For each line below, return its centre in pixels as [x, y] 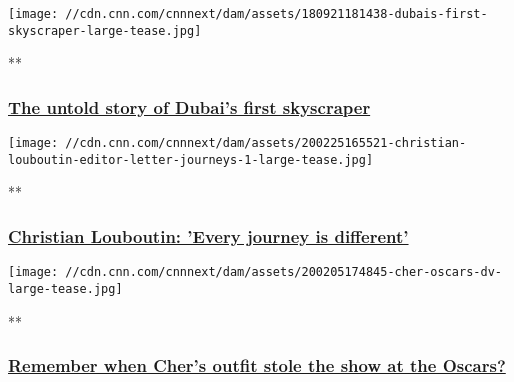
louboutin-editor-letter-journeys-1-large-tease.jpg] [191, 159]
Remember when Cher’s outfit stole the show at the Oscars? [257, 365]
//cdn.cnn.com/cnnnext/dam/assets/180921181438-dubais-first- [276, 14]
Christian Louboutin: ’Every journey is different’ [208, 235]
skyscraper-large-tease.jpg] [105, 30]
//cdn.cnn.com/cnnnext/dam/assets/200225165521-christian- [266, 143]
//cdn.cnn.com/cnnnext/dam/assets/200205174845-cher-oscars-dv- [283, 272]
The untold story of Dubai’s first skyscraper [189, 106]
